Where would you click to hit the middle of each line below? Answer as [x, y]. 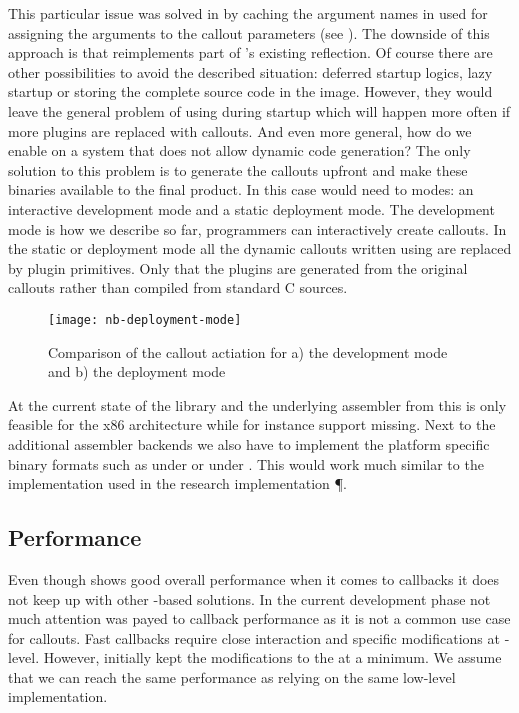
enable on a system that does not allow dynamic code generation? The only [239, 150]
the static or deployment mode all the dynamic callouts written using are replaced [260, 248]
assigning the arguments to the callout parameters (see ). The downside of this [249, 32]
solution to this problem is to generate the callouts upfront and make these [238, 169]
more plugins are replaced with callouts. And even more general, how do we [240, 130]
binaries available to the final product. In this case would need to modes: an [241, 189]
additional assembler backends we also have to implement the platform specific [249, 443]
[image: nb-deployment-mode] [145, 319]
